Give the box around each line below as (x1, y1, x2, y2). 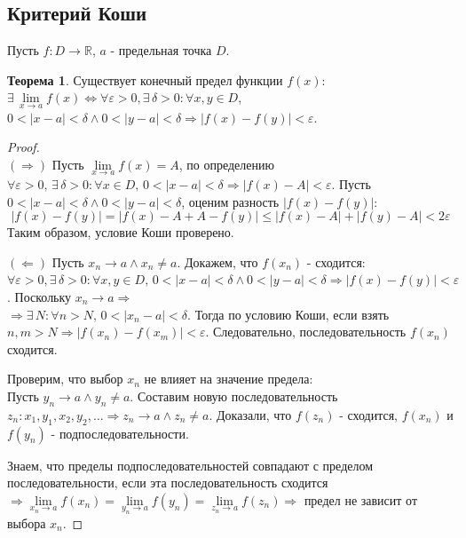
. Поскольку (7, 287, 72, 305)
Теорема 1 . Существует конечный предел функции (7, 70, 283, 89)
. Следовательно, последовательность (205, 322, 407, 341)
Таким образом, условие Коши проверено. (7, 223, 234, 241)
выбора (7, 513, 46, 532)
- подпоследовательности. (51, 423, 189, 442)
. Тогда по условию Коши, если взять (187, 305, 390, 323)
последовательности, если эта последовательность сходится (7, 473, 328, 492)
